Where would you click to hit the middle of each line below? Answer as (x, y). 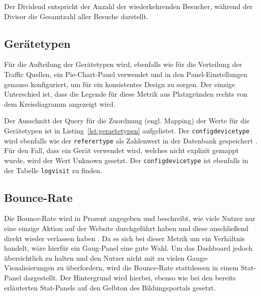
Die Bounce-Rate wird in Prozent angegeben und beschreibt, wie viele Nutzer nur (130, 218)
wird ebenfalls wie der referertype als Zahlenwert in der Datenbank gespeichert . (131, 140)
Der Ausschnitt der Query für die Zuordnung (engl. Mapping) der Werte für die (127, 121)
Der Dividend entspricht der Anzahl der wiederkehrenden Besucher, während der (128, 6)
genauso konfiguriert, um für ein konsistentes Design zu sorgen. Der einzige (120, 84)
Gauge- (198, 257)
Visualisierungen (29, 268)
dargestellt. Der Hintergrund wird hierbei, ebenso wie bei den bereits (129, 277)
